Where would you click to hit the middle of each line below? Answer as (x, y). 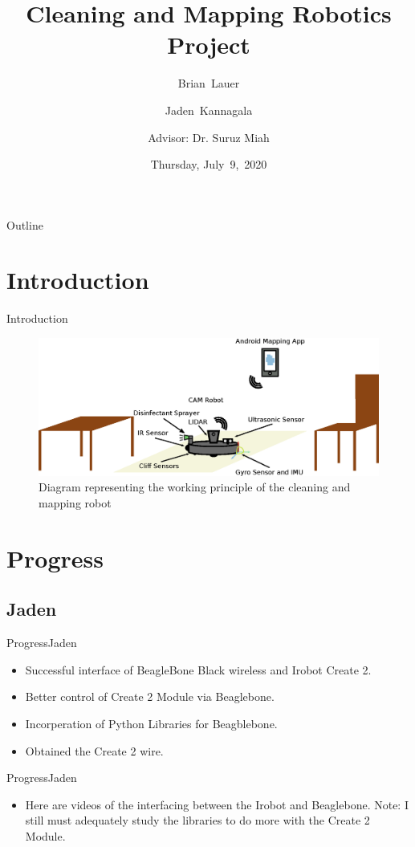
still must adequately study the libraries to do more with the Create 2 (197, 820)
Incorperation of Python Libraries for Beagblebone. (151, 723)
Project (209, 45)
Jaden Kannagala (209, 110)
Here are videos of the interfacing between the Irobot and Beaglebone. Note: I (217, 804)
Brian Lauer (209, 83)
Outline (25, 224)
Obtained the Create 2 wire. (94, 750)
